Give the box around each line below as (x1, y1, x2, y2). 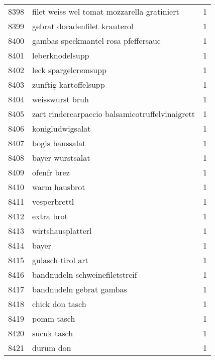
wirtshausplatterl (32, 225, 92, 236)
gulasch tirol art (32, 254, 88, 266)
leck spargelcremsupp (32, 64, 106, 76)
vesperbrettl (32, 196, 74, 207)
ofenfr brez (32, 166, 70, 178)
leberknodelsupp (32, 49, 89, 61)
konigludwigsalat (32, 123, 91, 134)
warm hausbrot (32, 181, 85, 193)
